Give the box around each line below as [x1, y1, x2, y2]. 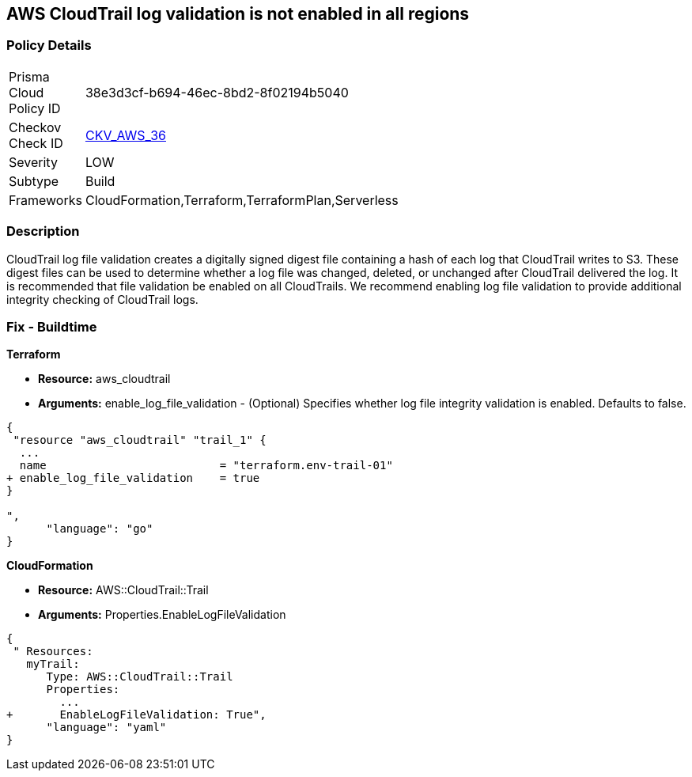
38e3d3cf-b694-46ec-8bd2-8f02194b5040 [85, 84, 349, 100]
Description [6, 223, 80, 240]
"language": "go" [46, 522, 153, 536]
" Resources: [13, 645, 93, 658]
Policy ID [9, 100, 61, 116]
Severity [9, 154, 58, 170]
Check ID [9, 135, 63, 151]
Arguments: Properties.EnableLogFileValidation [38, 608, 286, 622]
